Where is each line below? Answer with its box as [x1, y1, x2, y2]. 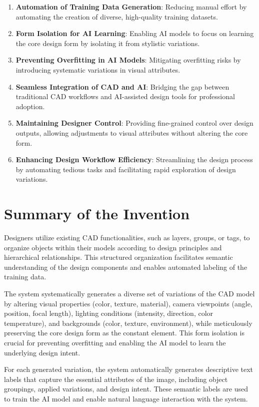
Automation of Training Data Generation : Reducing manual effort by [15, 2, 247, 12]
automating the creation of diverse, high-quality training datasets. [15, 11, 218, 22]
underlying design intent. [4, 347, 80, 357]
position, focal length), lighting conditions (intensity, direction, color [4, 308, 213, 318]
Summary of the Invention [4, 203, 190, 224]
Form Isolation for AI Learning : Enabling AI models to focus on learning [15, 28, 254, 39]
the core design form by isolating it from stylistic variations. [15, 38, 200, 48]
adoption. [15, 101, 45, 111]
